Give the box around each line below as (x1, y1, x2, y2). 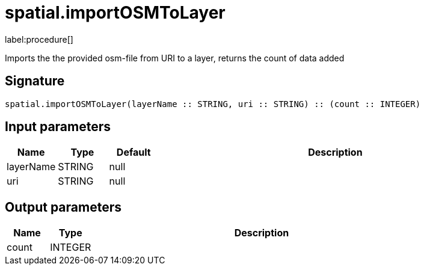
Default (116, 146, 151, 159)
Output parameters (5, 199, 121, 215)
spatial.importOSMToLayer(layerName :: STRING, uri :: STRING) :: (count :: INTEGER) (5, 99, 421, 109)
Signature (5, 73, 65, 89)
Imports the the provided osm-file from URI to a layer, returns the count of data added (5, 52, 345, 63)
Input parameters (5, 119, 111, 135)
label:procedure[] (5, 34, 73, 44)
